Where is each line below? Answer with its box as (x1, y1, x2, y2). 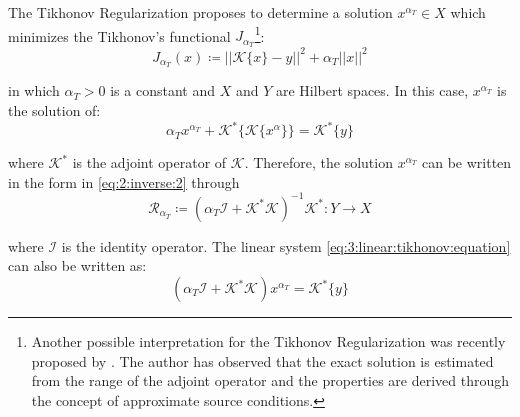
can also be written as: (8, 255, 147, 276)
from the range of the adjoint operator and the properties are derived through (31, 370, 510, 391)
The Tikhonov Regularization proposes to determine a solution (8, 2, 393, 22)
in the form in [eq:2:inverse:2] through (8, 171, 240, 192)
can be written (422, 152, 512, 173)
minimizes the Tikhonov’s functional (8, 25, 231, 46)
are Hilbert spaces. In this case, (275, 80, 469, 101)
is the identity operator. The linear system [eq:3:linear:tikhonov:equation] (61, 235, 511, 256)
